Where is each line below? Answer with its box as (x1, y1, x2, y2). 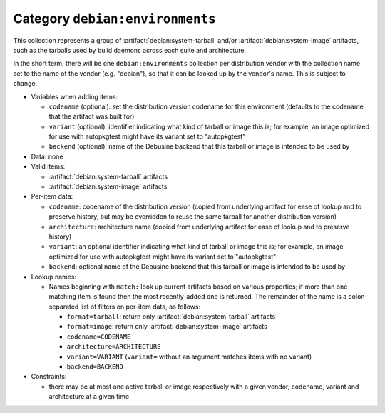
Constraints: (31, 372, 67, 381)
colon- (348, 292, 368, 301)
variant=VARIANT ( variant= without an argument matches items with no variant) (66, 352, 312, 361)
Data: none (31, 152, 63, 161)
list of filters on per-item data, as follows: (80, 302, 201, 311)
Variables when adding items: (31, 92, 118, 101)
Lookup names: (31, 272, 77, 281)
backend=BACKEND (66, 363, 124, 371)
